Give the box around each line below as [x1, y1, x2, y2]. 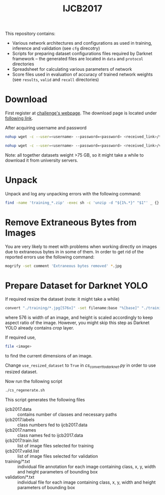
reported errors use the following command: [5, 254, 95, 260]
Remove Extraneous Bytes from [5, 217, 137, 228]
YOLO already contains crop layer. [5, 325, 75, 331]
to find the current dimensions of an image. [5, 353, 93, 359]
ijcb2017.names [5, 427, 36, 433]
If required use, [5, 334, 36, 340]
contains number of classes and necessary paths [17, 411, 117, 417]
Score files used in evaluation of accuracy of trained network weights [12, 72, 153, 78]
